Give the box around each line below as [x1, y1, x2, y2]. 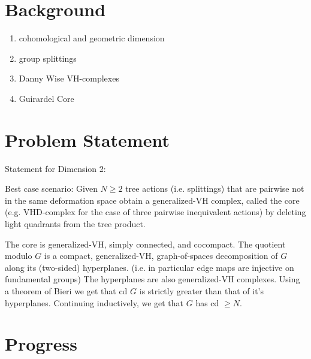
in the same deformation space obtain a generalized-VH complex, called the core [5, 194, 300, 206]
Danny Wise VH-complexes [19, 72, 119, 85]
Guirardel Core [19, 92, 74, 104]
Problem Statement [5, 127, 170, 152]
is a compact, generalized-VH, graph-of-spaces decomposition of [44, 249, 278, 262]
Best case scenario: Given [5, 182, 98, 195]
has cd [195, 296, 219, 309]
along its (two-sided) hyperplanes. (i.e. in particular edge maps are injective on [5, 261, 294, 273]
